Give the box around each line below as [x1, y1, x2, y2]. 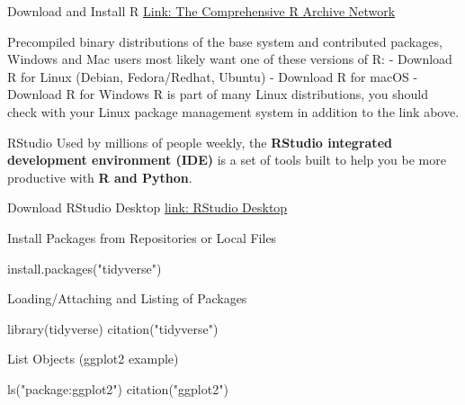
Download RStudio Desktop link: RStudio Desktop [7, 198, 288, 217]
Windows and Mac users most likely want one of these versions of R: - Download [7, 49, 452, 68]
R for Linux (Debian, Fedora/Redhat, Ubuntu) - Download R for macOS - [7, 67, 418, 85]
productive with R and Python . [7, 167, 192, 186]
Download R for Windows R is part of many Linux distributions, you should [7, 85, 429, 103]
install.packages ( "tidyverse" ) [7, 258, 162, 277]
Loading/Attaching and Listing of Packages [7, 289, 247, 308]
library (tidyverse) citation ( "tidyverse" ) [7, 319, 219, 337]
